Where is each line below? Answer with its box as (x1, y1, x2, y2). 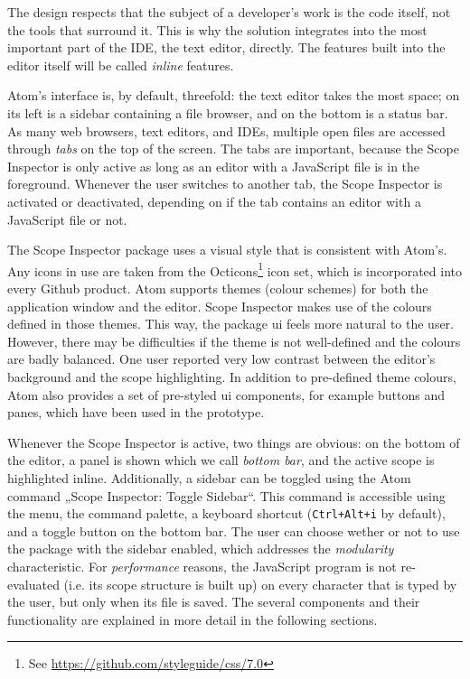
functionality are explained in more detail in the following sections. (7, 609, 378, 628)
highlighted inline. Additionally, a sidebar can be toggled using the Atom (7, 468, 411, 487)
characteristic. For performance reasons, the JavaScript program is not (7, 556, 397, 575)
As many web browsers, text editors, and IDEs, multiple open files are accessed (7, 121, 446, 140)
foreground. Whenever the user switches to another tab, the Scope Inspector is (7, 174, 443, 193)
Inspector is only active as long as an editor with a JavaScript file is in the (7, 156, 420, 175)
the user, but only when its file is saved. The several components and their (7, 592, 420, 611)
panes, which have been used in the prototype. (7, 403, 265, 422)
